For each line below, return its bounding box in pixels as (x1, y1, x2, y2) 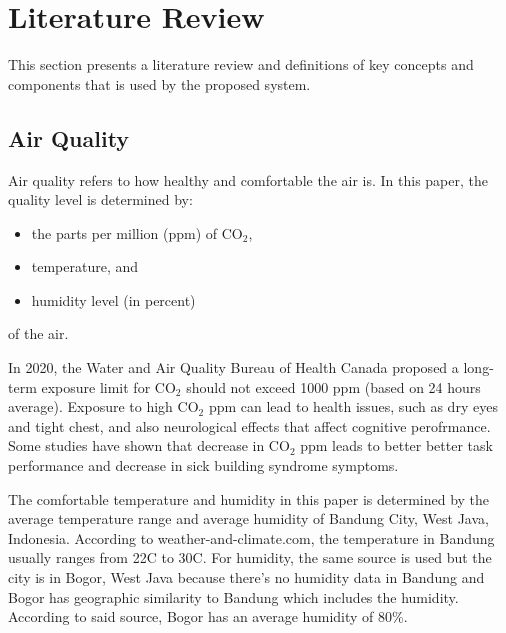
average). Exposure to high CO (8, 396, 199, 417)
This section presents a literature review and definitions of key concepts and (8, 54, 474, 75)
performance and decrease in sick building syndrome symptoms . (8, 455, 399, 476)
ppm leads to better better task (300, 435, 493, 456)
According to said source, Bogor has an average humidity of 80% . (8, 606, 408, 627)
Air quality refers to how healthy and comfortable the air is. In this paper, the (8, 169, 488, 190)
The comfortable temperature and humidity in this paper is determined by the (8, 488, 490, 509)
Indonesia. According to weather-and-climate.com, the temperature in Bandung (8, 527, 495, 548)
